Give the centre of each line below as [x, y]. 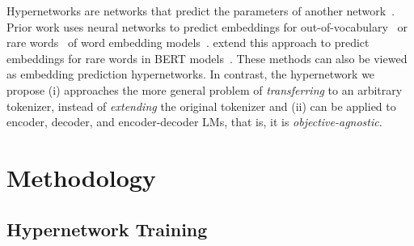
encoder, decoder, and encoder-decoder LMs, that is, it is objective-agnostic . [194, 122]
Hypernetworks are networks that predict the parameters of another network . [201, 11]
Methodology [81, 177]
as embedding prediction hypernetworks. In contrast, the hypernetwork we [191, 74]
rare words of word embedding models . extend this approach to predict [188, 42]
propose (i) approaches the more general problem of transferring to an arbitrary [205, 89]
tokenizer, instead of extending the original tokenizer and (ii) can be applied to [201, 106]
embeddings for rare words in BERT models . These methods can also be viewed [207, 58]
